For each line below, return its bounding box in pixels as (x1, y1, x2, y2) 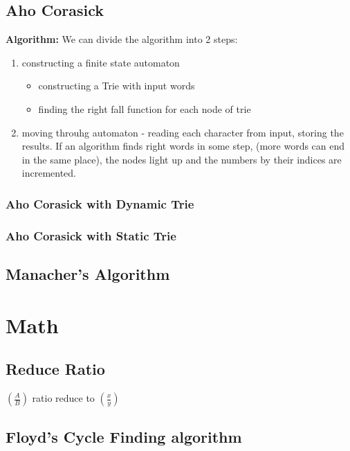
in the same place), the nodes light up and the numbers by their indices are (21, 152, 342, 166)
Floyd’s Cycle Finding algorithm (6, 426, 242, 448)
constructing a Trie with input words (38, 78, 195, 93)
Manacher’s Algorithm (6, 263, 170, 285)
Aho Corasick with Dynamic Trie (6, 195, 194, 212)
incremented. (21, 166, 77, 180)
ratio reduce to (32, 391, 95, 405)
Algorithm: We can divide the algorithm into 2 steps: (6, 32, 238, 46)
